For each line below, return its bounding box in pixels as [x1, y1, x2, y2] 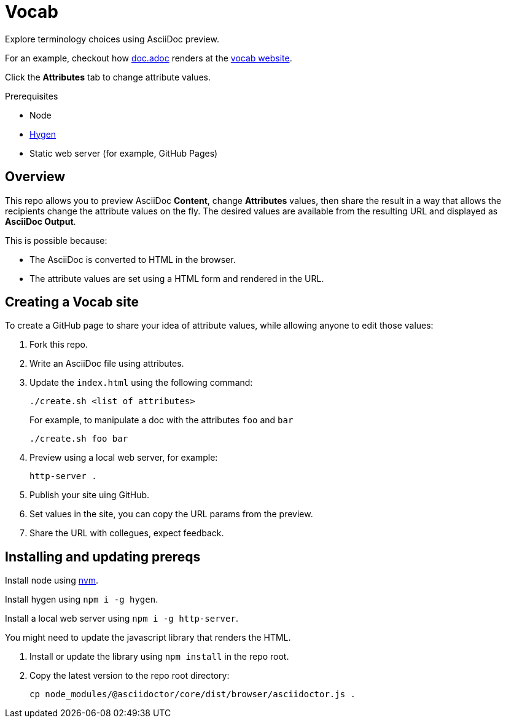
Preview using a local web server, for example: [29, 452, 218, 463]
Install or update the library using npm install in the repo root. [29, 651, 289, 662]
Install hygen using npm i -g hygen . [5, 594, 158, 605]
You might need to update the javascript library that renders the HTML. [5, 632, 291, 643]
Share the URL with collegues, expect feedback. [29, 528, 224, 539]
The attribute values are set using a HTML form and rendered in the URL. [29, 273, 324, 284]
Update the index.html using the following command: [29, 377, 253, 388]
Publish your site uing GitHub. [29, 490, 150, 501]
